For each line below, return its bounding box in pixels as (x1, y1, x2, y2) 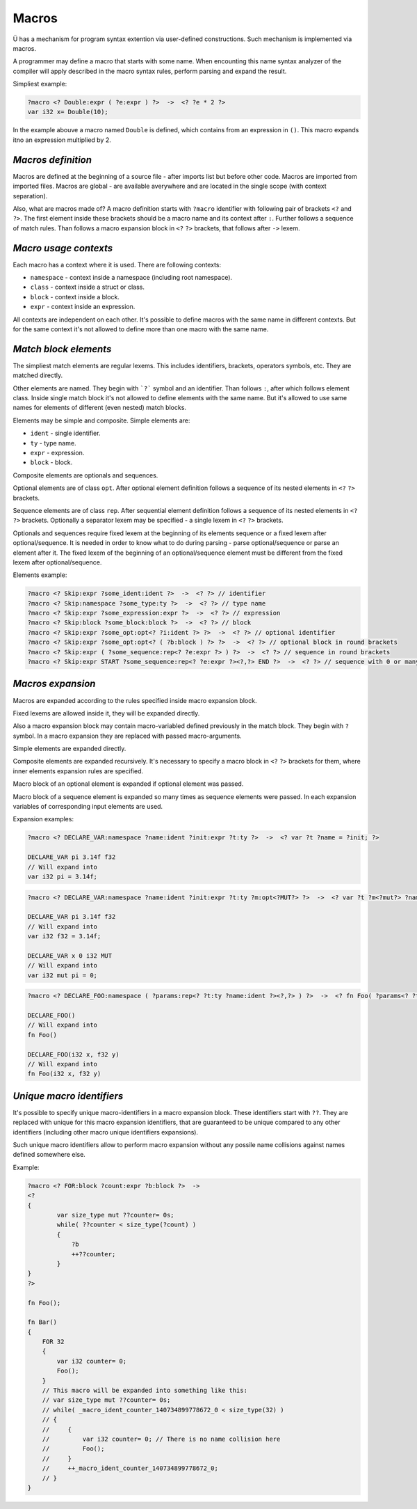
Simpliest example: (13, 80, 67, 88)
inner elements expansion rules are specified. (13, 766, 144, 775)
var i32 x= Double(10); (27, 108, 109, 116)
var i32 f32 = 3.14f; (27, 933, 101, 940)
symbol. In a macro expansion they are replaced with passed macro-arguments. (13, 732, 243, 740)
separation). (13, 191, 48, 200)
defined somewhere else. (13, 1151, 86, 1159)
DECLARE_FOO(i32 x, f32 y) (27, 1050, 120, 1058)
